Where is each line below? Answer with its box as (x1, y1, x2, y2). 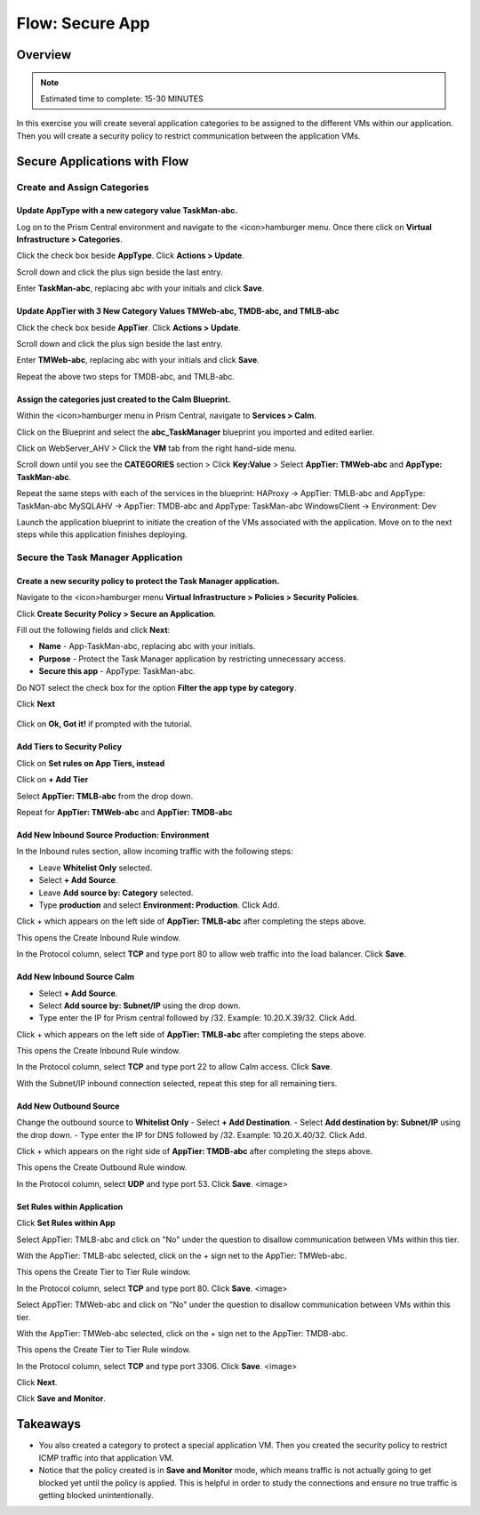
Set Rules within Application (16, 1201, 124, 1212)
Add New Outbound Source (16, 1101, 120, 1111)
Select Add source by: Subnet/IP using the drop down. (38, 1000, 241, 1011)
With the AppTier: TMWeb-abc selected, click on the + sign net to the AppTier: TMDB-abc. (16, 1327, 348, 1338)
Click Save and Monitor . (16, 1393, 106, 1404)
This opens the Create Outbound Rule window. (16, 1162, 188, 1173)
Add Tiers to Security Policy (16, 741, 123, 752)
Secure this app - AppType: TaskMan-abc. (38, 666, 196, 677)
